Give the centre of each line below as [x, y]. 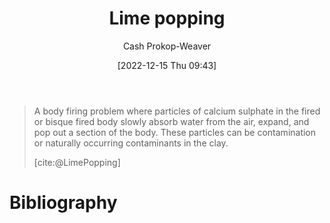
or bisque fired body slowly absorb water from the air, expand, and [171, 121]
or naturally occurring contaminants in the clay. [131, 143]
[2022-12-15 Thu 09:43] [167, 65]
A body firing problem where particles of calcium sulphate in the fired [177, 111]
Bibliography [63, 203]
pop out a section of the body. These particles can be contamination [175, 132]
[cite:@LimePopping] [77, 162]
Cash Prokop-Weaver [167, 46]
